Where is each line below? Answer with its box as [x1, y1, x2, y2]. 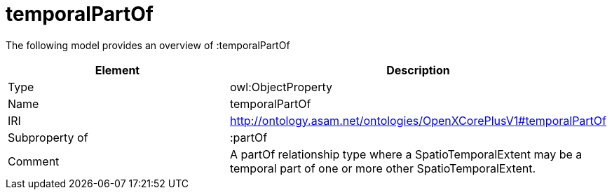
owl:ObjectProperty [229, 79, 332, 94]
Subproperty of [8, 130, 88, 144]
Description [386, 62, 450, 77]
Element [95, 62, 140, 77]
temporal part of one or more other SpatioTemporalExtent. [229, 161, 536, 175]
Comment [8, 154, 60, 168]
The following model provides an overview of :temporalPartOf [6, 39, 290, 51]
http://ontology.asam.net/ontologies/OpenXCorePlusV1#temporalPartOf [229, 113, 606, 128]
